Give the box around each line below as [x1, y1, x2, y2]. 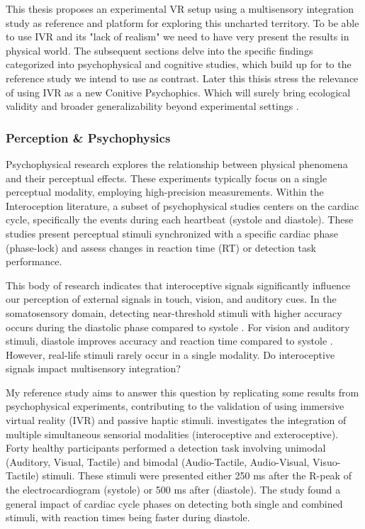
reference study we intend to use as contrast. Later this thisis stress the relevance [6, 70, 359, 85]
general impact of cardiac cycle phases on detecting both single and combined [6, 496, 343, 511]
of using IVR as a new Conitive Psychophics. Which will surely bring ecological [6, 84, 351, 99]
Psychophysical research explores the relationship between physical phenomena [6, 156, 348, 171]
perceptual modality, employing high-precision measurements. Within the [6, 184, 324, 199]
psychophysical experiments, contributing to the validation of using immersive [6, 399, 344, 413]
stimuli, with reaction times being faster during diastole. [6, 510, 250, 525]
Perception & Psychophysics [6, 128, 171, 146]
